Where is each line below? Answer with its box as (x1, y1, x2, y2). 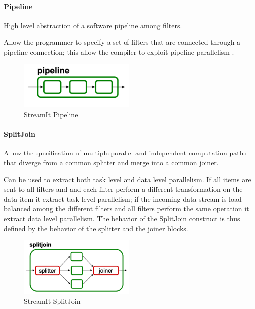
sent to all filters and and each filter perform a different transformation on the (4, 184, 243, 194)
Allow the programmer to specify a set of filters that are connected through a (4, 37, 241, 47)
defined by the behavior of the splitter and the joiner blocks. (4, 223, 188, 233)
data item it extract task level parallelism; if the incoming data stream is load (4, 193, 242, 204)
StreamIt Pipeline (24, 109, 78, 120)
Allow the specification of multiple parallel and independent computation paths (4, 148, 246, 158)
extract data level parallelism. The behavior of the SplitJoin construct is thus (4, 213, 240, 223)
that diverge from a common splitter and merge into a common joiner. (4, 157, 219, 168)
